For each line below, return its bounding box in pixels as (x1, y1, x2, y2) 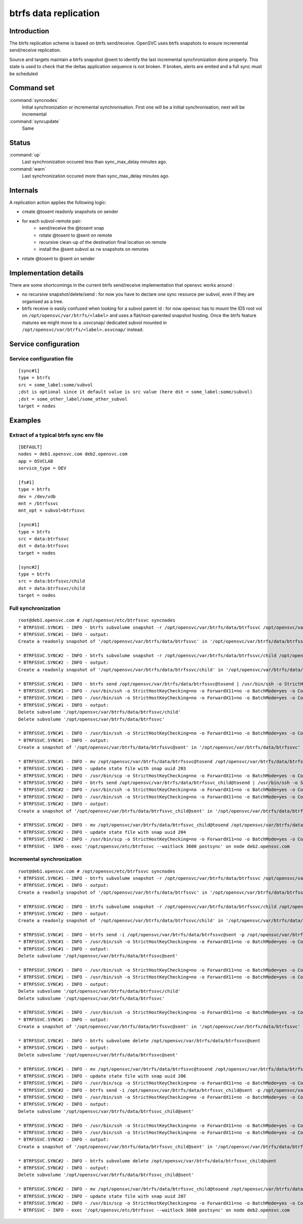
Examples (9, 416, 41, 424)
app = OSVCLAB (18, 458, 53, 464)
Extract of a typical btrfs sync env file (9, 432, 104, 439)
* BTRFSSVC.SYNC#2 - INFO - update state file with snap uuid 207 (18, 1193, 186, 1199)
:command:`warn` (9, 166, 46, 172)
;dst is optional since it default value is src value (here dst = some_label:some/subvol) (18, 389, 252, 395)
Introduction (9, 27, 49, 35)
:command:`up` (9, 152, 41, 157)
